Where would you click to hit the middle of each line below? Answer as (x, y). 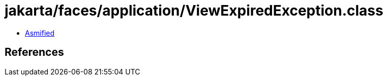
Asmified (40, 33)
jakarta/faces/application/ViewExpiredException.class (194, 11)
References (34, 52)
